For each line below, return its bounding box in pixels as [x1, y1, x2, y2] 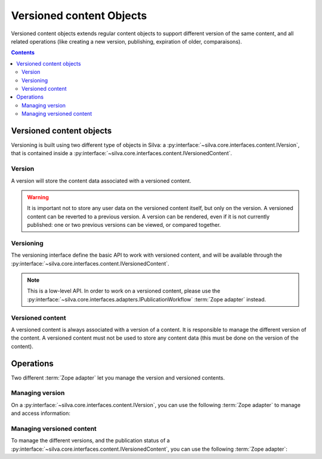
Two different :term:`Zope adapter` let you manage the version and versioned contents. [11, 374, 225, 381]
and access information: [11, 409, 71, 417]
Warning [27, 193, 49, 201]
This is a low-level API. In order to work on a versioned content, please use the [27, 287, 221, 295]
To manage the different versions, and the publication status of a [11, 437, 170, 444]
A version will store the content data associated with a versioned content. [11, 177, 191, 184]
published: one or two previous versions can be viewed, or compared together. [27, 221, 221, 229]
